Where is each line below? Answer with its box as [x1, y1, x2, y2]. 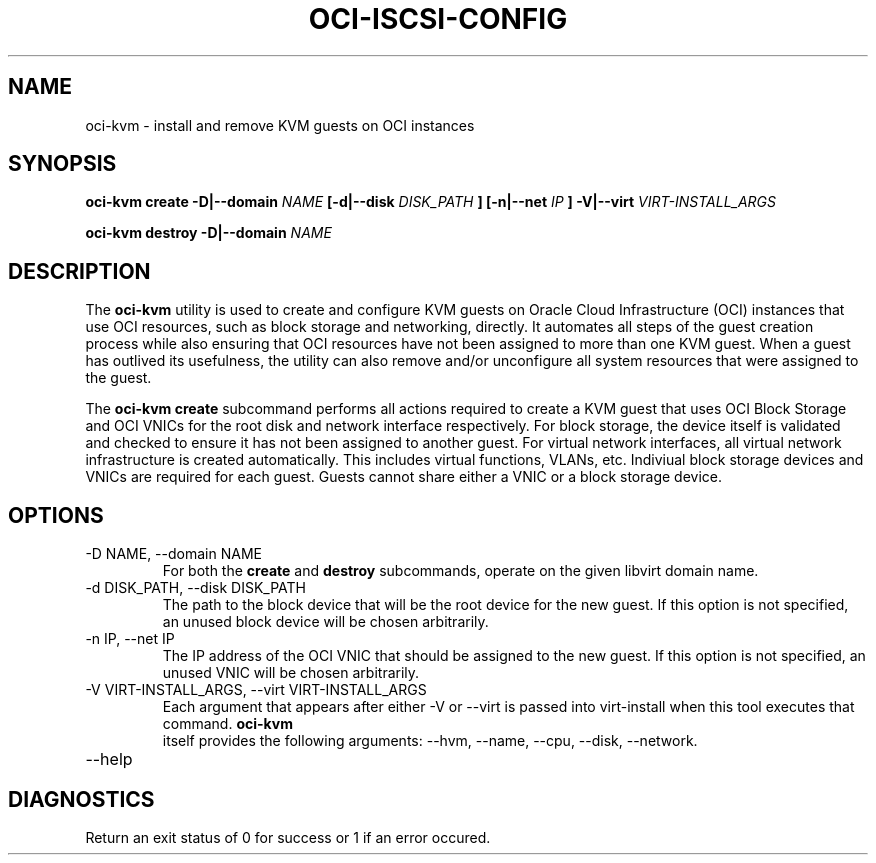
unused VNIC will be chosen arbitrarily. [162, 664, 420, 682]
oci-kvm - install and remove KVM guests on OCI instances [85, 116, 475, 134]
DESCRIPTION [8, 258, 151, 284]
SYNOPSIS [8, 151, 117, 177]
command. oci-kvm [162, 715, 293, 733]
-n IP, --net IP [85, 630, 175, 648]
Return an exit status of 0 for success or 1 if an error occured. [85, 828, 491, 846]
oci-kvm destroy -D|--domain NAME [85, 224, 332, 242]
